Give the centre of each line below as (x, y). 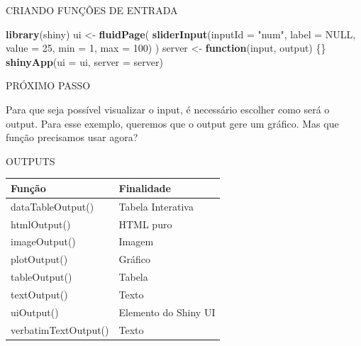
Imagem (136, 241)
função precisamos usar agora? (72, 137)
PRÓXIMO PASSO (48, 85)
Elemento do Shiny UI (167, 312)
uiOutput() (35, 312)
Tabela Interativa (156, 206)
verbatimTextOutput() (60, 329)
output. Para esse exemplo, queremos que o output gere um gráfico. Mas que (172, 123)
